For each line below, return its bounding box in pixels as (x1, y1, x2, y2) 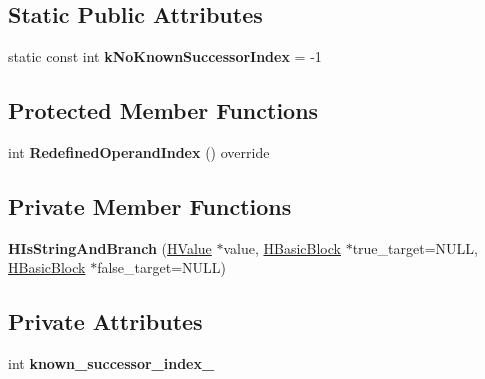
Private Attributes (8, 306, 203, 337)
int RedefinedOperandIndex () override (8, 142, 270, 162)
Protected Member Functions (8, 95, 319, 126)
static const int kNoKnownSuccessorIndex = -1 (8, 46, 322, 67)
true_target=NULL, (352, 237, 478, 258)
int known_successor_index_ (8, 353, 215, 374)
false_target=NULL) (97, 257, 226, 278)
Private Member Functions (8, 190, 292, 221)
